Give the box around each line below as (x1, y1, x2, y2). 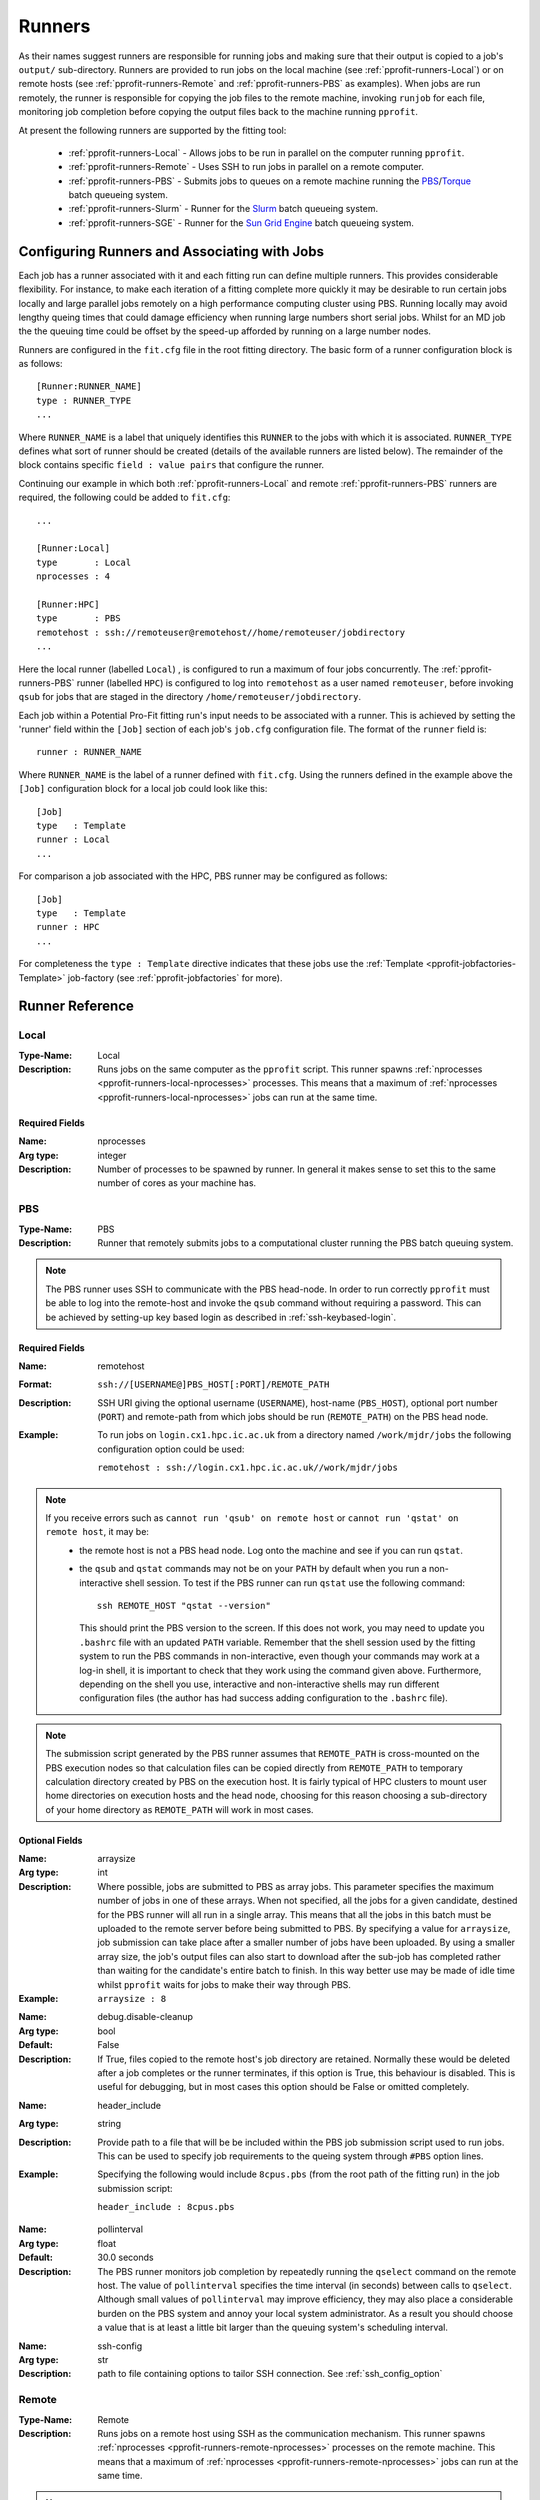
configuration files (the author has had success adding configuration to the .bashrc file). (79, 1692, 449, 1704)
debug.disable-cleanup (97, 2011, 194, 2023)
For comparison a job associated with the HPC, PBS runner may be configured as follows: (18, 870, 388, 882)
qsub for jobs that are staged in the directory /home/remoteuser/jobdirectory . (18, 691, 362, 703)
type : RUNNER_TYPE (36, 395, 132, 406)
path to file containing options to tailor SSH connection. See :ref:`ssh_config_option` (97, 2368, 443, 2380)
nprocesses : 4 (36, 571, 111, 582)
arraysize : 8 (97, 1993, 167, 2004)
